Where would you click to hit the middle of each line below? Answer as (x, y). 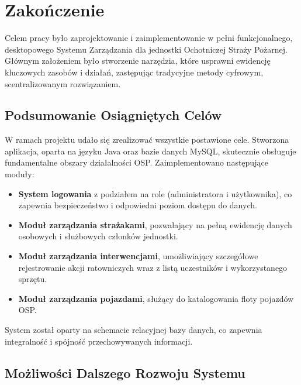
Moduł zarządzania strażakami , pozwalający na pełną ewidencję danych (155, 224)
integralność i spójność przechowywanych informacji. (99, 341)
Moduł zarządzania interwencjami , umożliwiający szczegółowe (138, 256)
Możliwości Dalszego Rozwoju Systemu (125, 372)
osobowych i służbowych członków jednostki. (98, 236)
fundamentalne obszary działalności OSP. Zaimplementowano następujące (136, 162)
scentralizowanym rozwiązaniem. (63, 83)
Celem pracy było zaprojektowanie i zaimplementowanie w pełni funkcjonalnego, (149, 38)
